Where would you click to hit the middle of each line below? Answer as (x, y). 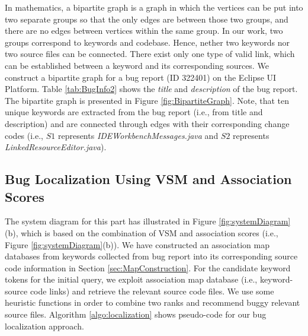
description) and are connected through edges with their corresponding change (147, 123)
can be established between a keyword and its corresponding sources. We (137, 65)
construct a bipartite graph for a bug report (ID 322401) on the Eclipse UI (141, 77)
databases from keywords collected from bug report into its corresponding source (151, 256)
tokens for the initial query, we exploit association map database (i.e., (131, 279)
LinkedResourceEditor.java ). (56, 147)
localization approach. (44, 326)
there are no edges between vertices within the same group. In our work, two (144, 31)
